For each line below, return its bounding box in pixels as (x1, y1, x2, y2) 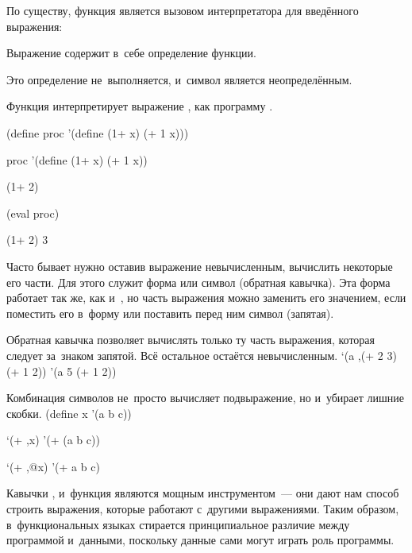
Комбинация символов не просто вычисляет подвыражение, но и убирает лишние (6, 389, 404, 406)
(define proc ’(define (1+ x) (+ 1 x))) (6, 124, 189, 141)
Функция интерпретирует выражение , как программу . (6, 98, 273, 114)
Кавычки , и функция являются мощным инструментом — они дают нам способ (6, 485, 399, 501)
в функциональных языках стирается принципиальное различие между (6, 516, 350, 532)
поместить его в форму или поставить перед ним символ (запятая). (6, 304, 334, 321)
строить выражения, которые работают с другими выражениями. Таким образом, (6, 501, 399, 517)
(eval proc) (6, 204, 60, 221)
